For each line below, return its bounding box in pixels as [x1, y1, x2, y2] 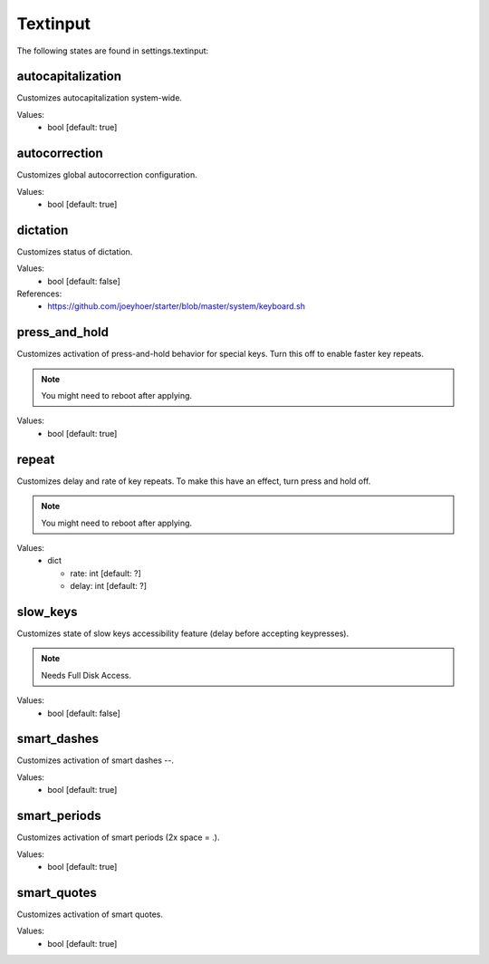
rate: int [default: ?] [70, 567, 142, 579]
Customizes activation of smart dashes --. [16, 755, 175, 766]
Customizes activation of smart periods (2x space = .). [16, 832, 220, 843]
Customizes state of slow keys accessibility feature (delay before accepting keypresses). [16, 628, 349, 639]
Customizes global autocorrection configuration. [16, 169, 198, 180]
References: [16, 288, 62, 299]
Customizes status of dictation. [16, 246, 133, 257]
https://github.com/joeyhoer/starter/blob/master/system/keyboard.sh [47, 301, 306, 312]
